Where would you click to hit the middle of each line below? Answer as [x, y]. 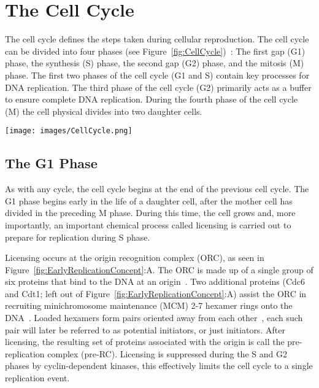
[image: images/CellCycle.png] [69, 131]
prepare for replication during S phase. [78, 237]
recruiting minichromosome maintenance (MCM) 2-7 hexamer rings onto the [149, 305]
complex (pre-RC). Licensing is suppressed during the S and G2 [167, 353]
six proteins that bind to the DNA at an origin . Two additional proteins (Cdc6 [155, 281]
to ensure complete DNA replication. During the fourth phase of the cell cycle [152, 99]
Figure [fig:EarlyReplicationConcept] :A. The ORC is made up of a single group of [159, 269]
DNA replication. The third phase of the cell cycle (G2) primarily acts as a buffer [158, 87]
